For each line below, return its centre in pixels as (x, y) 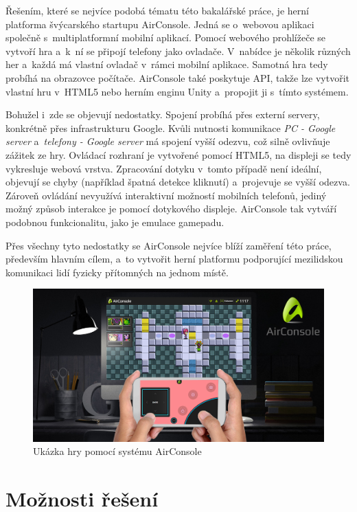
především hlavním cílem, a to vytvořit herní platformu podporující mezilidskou (174, 259)
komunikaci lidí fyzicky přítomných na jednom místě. (117, 272)
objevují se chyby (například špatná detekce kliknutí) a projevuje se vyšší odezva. (178, 182)
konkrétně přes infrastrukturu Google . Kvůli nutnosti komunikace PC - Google (171, 127)
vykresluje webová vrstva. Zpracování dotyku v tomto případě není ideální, (164, 168)
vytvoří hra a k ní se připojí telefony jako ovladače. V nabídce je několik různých (178, 51)
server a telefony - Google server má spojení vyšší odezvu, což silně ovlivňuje (168, 141)
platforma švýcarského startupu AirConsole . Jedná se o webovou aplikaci (160, 24)
